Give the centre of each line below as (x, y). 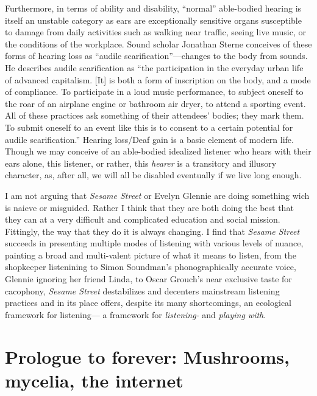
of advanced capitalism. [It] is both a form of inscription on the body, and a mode (158, 79)
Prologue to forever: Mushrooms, (147, 356)
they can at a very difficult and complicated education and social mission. (143, 219)
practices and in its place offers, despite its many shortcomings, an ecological (148, 303)
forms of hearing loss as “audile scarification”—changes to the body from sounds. (156, 56)
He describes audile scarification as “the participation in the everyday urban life (154, 67)
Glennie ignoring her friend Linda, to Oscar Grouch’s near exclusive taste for (148, 279)
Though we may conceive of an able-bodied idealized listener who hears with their (158, 151)
